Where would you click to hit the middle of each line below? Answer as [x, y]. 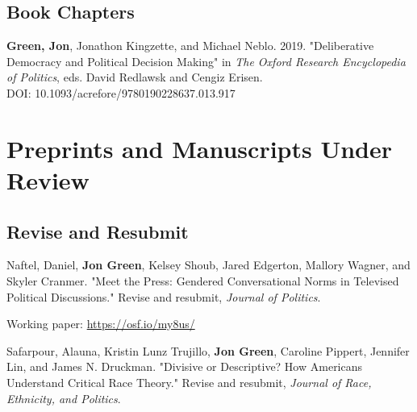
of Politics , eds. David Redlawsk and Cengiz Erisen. [135, 77]
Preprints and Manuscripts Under [200, 148]
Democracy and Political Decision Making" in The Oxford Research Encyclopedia [206, 61]
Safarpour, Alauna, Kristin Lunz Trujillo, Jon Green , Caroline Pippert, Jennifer [208, 350]
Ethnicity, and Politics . [64, 398]
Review [48, 179]
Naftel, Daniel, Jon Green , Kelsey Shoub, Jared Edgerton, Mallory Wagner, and [208, 265]
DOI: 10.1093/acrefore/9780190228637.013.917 [121, 92]
